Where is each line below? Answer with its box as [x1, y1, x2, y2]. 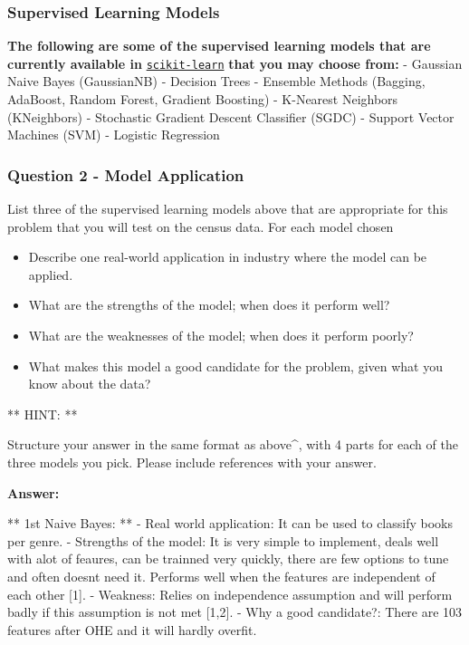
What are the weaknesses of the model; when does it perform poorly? [28, 326, 414, 345]
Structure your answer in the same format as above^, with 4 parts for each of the [7, 435, 458, 454]
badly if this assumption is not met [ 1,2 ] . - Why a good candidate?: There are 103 [7, 602, 463, 621]
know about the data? [28, 374, 151, 393]
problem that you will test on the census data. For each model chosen [7, 217, 394, 236]
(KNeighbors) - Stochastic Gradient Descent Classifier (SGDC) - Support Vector [7, 107, 455, 126]
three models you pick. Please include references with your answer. [7, 453, 377, 471]
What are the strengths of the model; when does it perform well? [28, 295, 390, 314]
